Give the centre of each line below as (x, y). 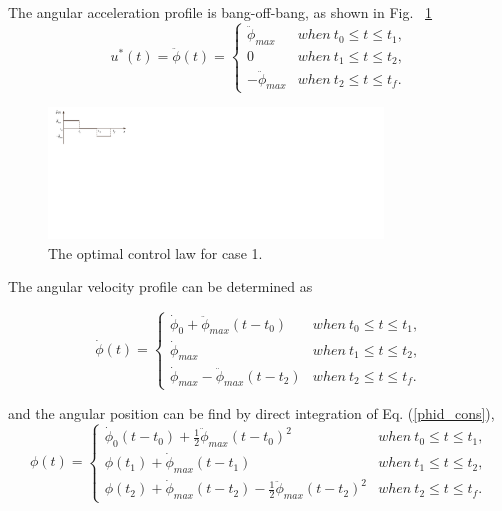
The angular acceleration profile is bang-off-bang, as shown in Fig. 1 (220, 12)
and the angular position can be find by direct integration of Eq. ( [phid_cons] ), (251, 412)
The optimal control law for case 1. (155, 252)
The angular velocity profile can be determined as (160, 286)
